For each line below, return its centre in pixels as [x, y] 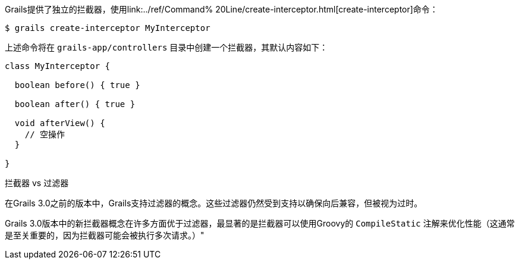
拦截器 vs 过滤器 [37, 183]
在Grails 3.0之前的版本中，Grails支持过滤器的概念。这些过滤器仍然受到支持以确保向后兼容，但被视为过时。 [214, 203]
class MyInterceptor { [58, 66]
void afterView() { [60, 123]
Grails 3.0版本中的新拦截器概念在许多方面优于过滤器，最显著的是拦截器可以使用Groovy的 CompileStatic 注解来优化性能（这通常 [260, 223]
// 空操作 [45, 134]
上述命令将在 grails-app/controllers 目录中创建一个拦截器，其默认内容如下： [166, 47]
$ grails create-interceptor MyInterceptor [108, 28]
